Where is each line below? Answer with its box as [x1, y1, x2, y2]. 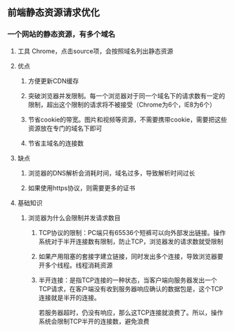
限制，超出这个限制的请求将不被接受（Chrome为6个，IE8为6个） [27, 100, 216, 109]
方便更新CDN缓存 [27, 77, 79, 85]
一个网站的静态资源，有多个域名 [7, 29, 116, 39]
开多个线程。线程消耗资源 [38, 260, 113, 269]
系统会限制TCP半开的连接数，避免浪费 [38, 317, 150, 325]
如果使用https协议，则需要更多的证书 [27, 183, 136, 192]
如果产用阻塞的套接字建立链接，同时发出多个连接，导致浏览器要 [38, 252, 223, 260]
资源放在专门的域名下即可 [27, 124, 103, 132]
